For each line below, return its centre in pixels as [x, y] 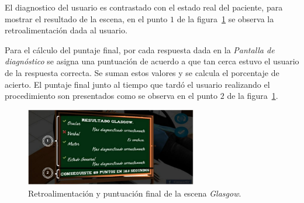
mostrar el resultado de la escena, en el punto [86, 18]
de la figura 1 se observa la [225, 18]
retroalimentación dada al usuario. [66, 30]
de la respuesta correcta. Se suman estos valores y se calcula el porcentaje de [142, 72]
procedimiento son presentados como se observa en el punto [111, 96]
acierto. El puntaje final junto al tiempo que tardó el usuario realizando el [137, 84]
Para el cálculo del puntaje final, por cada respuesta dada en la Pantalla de [140, 49]
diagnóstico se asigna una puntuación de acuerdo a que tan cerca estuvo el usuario [152, 61]
